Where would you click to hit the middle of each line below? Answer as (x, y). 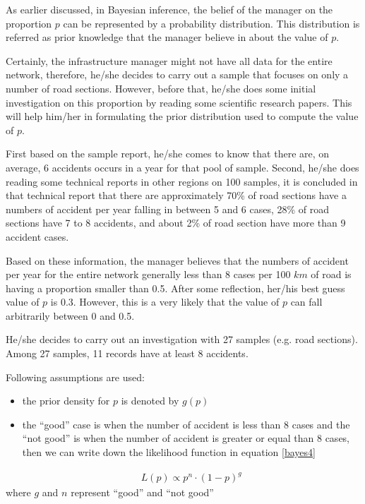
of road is (331, 274)
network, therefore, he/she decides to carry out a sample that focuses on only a (177, 74)
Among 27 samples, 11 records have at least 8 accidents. (127, 353)
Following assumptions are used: (75, 377)
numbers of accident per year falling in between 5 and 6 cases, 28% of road (168, 209)
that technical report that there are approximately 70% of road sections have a (176, 195)
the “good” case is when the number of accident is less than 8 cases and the (186, 424)
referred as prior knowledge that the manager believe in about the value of (167, 37)
